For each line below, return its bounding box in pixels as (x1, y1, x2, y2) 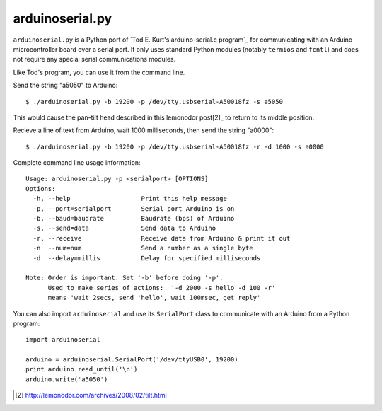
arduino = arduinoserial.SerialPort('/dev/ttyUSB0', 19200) (25, 356, 238, 364)
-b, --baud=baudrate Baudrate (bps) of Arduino (33, 214, 235, 223)
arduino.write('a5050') (25, 375, 108, 383)
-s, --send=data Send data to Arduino (33, 224, 216, 233)
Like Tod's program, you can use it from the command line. (13, 68, 185, 76)
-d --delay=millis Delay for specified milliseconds (33, 254, 261, 262)
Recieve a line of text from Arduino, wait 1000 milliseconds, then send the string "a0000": (13, 126, 274, 134)
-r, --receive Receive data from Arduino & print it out (33, 234, 291, 242)
